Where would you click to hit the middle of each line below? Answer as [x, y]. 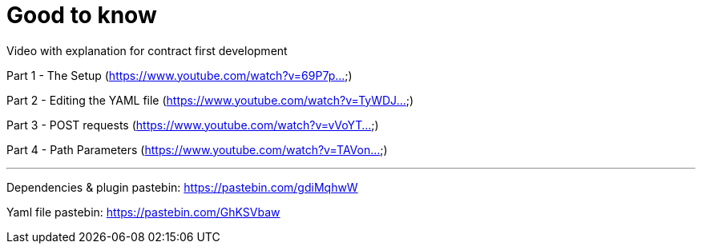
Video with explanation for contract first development [147, 50]
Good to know [82, 15]
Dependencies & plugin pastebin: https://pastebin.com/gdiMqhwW [182, 187]
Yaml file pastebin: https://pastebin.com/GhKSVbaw [143, 212]
